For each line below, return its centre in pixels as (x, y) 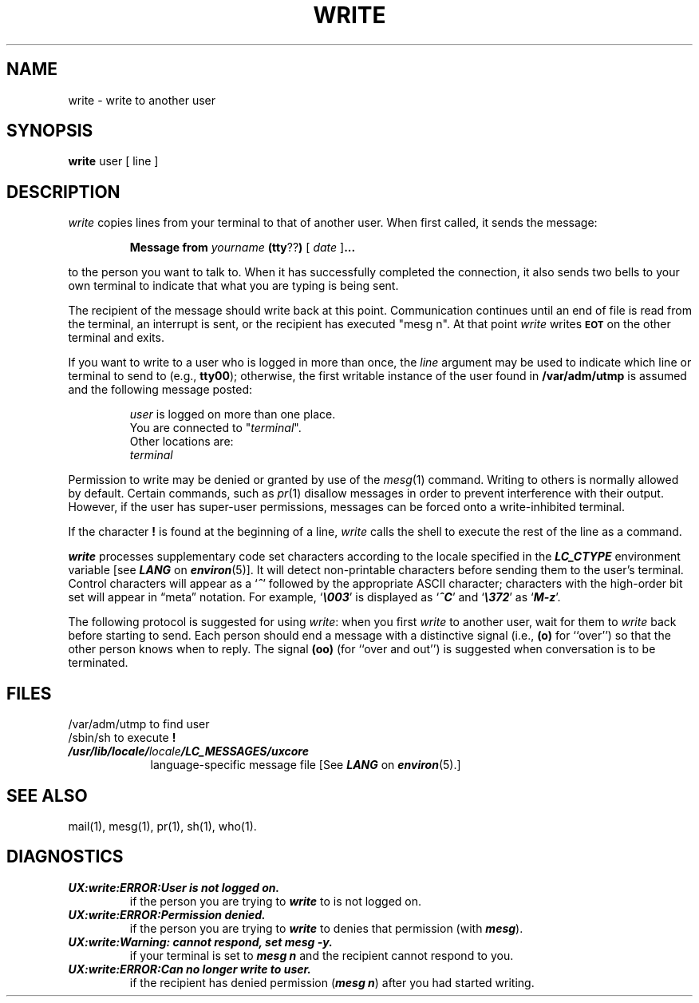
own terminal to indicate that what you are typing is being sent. (233, 286)
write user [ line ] (113, 161)
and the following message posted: (160, 390)
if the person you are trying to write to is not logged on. (276, 901)
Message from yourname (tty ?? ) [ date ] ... (243, 248)
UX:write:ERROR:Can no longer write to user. (190, 969)
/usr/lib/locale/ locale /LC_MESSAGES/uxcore (188, 751)
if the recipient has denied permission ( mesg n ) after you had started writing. (332, 982)
